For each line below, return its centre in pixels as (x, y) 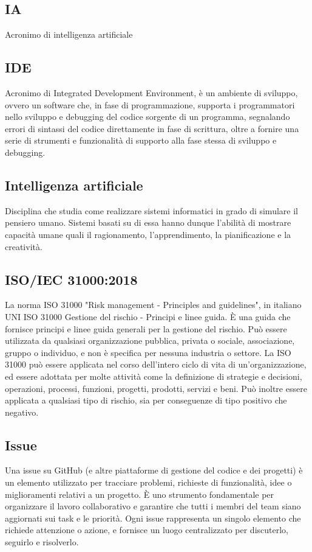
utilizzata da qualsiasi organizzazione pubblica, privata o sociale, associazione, (150, 341)
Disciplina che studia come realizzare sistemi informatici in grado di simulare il (151, 210)
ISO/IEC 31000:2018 (71, 279)
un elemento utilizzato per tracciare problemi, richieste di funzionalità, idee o (148, 482)
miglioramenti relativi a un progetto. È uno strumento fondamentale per (140, 494)
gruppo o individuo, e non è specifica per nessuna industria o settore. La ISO (148, 352)
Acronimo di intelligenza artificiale (69, 34)
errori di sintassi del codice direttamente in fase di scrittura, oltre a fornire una (152, 128)
